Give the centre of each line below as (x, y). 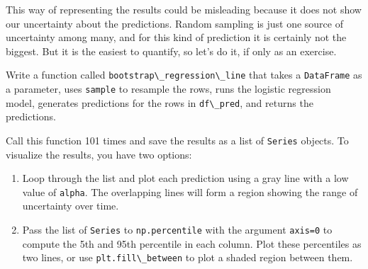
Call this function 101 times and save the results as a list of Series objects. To (177, 140)
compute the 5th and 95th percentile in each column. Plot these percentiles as (192, 243)
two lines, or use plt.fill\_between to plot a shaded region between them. (188, 257)
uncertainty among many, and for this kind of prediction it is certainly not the (176, 37)
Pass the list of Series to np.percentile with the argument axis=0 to (177, 230)
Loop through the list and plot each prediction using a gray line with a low (185, 178)
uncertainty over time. (71, 206)
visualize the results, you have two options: (99, 154)
